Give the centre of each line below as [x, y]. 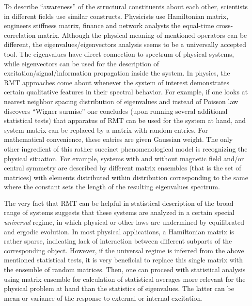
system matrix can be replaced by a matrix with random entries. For [106, 130]
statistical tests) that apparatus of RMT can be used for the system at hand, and [125, 120]
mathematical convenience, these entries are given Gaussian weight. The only [118, 139]
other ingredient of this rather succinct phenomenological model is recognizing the [126, 148]
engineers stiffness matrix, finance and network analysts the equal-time [109, 25]
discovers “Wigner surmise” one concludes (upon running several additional [116, 111]
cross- [225, 25]
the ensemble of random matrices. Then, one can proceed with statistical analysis [125, 269]
